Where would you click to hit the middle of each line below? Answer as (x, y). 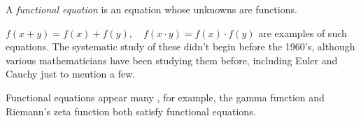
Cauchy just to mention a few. (71, 74)
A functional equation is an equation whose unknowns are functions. (151, 9)
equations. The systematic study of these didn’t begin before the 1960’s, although (180, 46)
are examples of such (303, 32)
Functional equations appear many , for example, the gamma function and (165, 97)
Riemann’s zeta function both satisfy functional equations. (131, 111)
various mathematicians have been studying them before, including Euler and (172, 60)
